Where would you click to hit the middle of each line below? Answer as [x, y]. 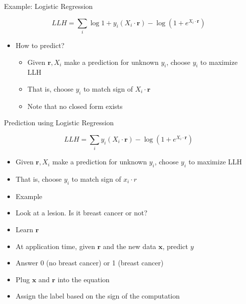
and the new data [130, 246]
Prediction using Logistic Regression [59, 123]
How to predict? [40, 45]
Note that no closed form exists [75, 106]
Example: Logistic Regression [49, 6]
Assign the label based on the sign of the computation [98, 296]
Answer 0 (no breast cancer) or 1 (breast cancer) [90, 263]
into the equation [84, 279]
